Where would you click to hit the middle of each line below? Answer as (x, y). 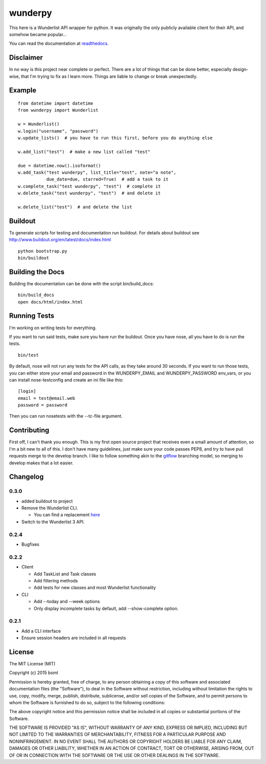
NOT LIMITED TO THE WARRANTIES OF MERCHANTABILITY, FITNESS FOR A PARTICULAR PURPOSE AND (117, 734)
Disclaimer (26, 57)
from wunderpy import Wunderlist (58, 110)
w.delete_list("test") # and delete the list (75, 207)
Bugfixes (30, 544)
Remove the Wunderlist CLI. (50, 508)
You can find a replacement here (67, 515)
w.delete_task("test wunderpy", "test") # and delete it (89, 193)
